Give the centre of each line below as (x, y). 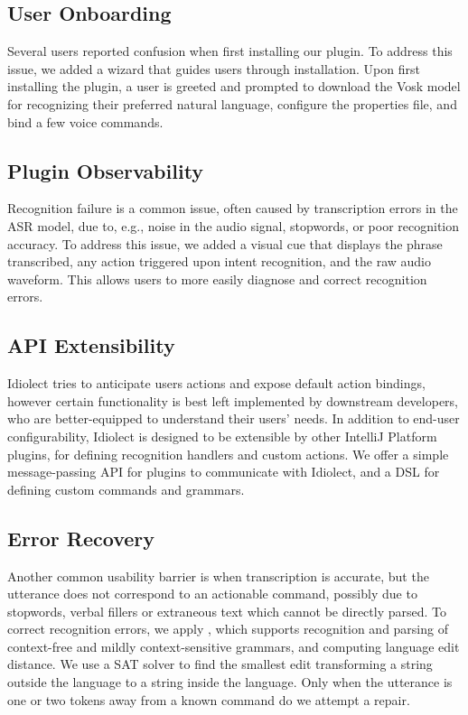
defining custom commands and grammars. (126, 489)
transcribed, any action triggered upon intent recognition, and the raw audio (219, 261)
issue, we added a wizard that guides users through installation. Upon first (214, 68)
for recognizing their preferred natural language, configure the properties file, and (232, 103)
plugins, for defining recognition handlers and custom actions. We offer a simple (228, 454)
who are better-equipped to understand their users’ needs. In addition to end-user (234, 418)
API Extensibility (91, 345)
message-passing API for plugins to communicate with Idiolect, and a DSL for (224, 472)
